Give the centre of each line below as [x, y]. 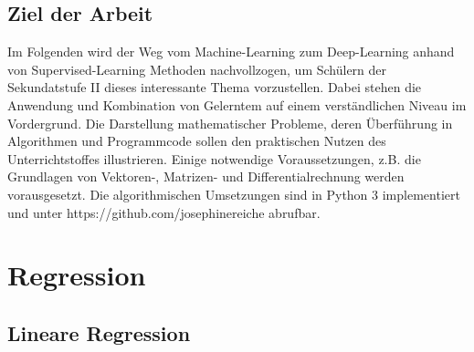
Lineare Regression [99, 332]
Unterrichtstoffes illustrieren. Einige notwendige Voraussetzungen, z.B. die [214, 158]
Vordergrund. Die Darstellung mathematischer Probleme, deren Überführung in [230, 123]
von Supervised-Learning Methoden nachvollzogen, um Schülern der [197, 69]
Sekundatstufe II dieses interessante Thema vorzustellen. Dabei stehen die [215, 87]
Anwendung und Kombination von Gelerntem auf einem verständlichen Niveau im [237, 104]
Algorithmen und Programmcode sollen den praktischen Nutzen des [197, 141]
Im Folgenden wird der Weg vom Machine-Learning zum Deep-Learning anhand [231, 52]
